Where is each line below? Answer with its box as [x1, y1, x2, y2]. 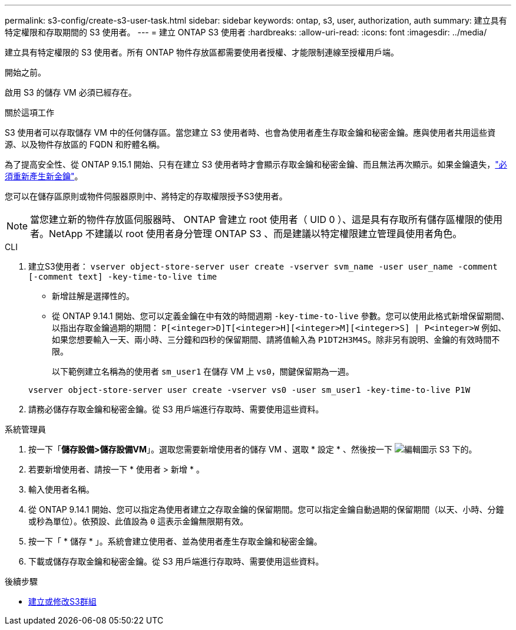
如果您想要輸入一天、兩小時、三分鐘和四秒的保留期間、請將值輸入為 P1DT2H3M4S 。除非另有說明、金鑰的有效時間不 [52, 334, 500, 344]
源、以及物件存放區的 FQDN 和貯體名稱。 [5, 139, 165, 149]
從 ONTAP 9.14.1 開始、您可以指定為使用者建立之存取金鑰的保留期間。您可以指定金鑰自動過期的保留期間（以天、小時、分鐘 [28, 504, 504, 514]
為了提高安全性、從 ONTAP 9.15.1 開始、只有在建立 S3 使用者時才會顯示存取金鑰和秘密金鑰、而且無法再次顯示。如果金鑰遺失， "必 [5, 159, 507, 169]
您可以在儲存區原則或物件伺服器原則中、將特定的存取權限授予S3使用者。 [5, 191, 287, 201]
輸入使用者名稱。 [28, 484, 94, 494]
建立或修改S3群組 [28, 596, 97, 606]
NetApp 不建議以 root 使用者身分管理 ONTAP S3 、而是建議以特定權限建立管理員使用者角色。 [49, 228, 462, 239]
